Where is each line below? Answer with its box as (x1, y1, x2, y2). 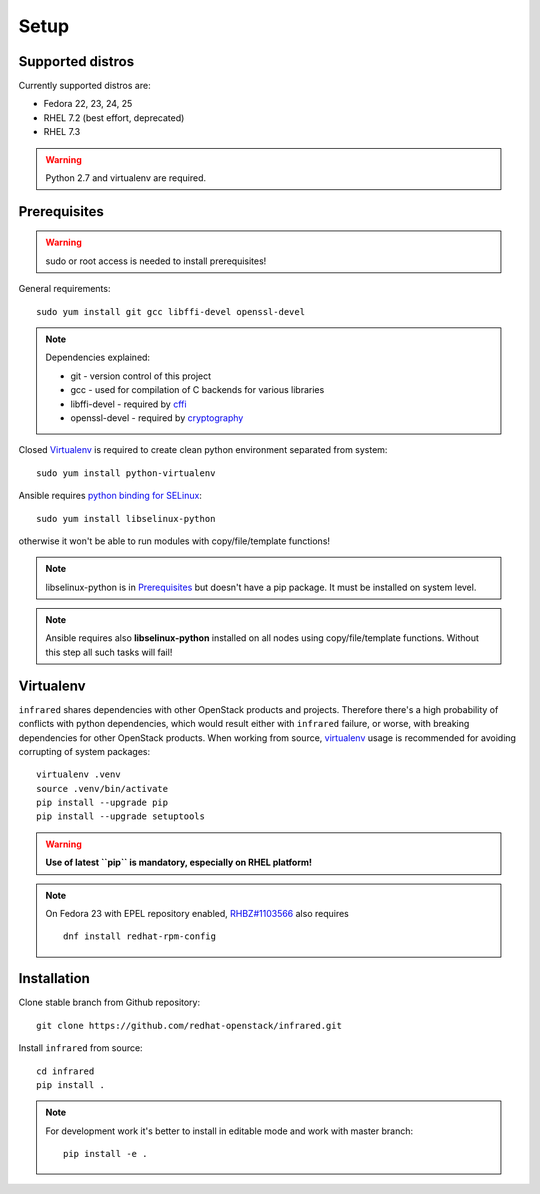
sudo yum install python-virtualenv (36, 467, 216, 479)
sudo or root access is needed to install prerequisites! (45, 255, 267, 267)
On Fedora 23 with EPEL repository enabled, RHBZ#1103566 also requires (45, 908, 350, 920)
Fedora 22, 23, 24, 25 (43, 98, 133, 110)
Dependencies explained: (45, 351, 150, 364)
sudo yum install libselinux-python (36, 513, 216, 524)
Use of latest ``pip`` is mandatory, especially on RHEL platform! (45, 856, 313, 869)
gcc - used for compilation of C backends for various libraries (70, 384, 325, 396)
